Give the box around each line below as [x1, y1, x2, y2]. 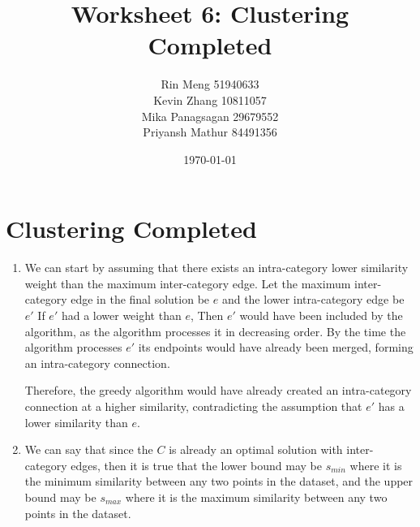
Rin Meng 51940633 [161, 76, 259, 93]
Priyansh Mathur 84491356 [143, 123, 277, 140]
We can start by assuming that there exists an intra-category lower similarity [24, 259, 409, 276]
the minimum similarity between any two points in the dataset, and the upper [24, 473, 414, 490]
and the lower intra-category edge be [221, 291, 405, 308]
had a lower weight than [61, 307, 182, 323]
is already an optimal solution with [169, 441, 343, 458]
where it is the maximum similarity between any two [125, 488, 388, 505]
